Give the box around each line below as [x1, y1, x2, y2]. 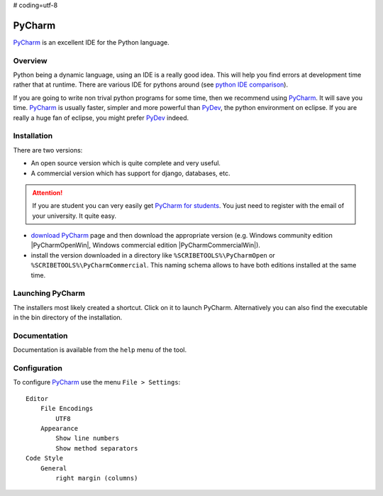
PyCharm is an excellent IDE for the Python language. [13, 38, 170, 46]
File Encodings [40, 404, 94, 413]
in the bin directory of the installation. [13, 313, 123, 322]
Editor [26, 395, 49, 402]
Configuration [13, 363, 63, 373]
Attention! [32, 188, 63, 197]
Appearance [40, 424, 79, 433]
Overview [13, 55, 48, 65]
